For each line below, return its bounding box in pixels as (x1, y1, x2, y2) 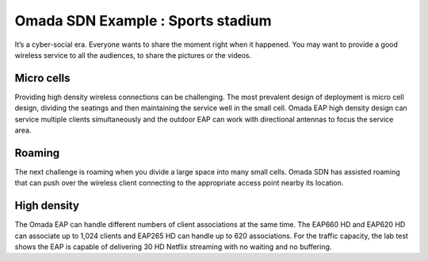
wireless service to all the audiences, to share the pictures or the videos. (14, 50, 252, 59)
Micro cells (14, 71, 71, 85)
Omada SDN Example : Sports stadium (14, 12, 272, 29)
